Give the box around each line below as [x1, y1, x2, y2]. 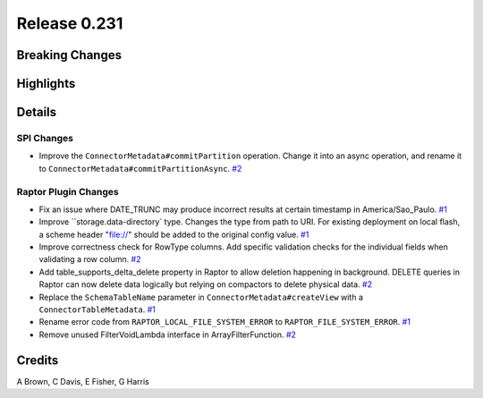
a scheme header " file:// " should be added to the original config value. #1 [38, 229, 309, 240]
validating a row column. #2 [38, 254, 141, 265]
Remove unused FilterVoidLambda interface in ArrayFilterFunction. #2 [38, 329, 297, 340]
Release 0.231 [16, 13, 123, 33]
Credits [16, 352, 59, 368]
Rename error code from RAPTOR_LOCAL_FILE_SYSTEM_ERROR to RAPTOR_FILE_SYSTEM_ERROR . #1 [38, 317, 411, 327]
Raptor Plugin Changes [16, 185, 120, 198]
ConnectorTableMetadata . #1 [38, 304, 156, 315]
